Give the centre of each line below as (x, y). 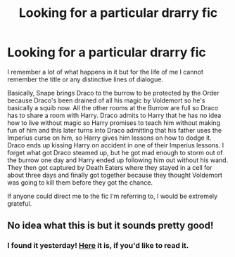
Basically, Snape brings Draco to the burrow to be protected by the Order (113, 93)
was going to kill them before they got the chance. (80, 182)
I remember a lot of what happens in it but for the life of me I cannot (106, 72)
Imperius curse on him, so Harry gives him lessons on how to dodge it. (110, 138)
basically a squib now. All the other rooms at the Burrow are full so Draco (113, 107)
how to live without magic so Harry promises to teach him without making (114, 123)
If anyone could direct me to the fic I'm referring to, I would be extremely (113, 196)
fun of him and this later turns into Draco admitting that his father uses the (115, 130)
